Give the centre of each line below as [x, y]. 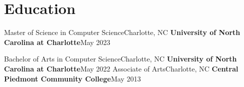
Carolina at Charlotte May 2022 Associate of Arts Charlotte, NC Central [121, 68]
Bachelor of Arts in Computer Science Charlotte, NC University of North [120, 59]
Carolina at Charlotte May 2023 [57, 42]
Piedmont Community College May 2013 [73, 78]
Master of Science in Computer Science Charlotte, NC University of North [122, 32]
